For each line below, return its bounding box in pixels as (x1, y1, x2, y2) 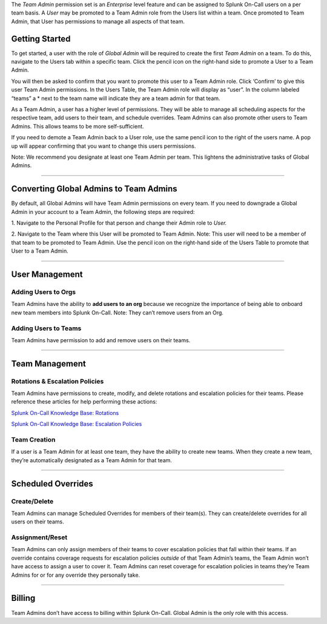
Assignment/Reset (11, 533, 68, 542)
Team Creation (11, 436, 56, 444)
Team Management (11, 358, 86, 369)
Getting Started (11, 33, 71, 44)
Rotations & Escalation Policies (11, 377, 104, 385)
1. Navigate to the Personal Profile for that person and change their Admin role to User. (11, 219, 227, 227)
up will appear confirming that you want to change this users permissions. (11, 142, 196, 150)
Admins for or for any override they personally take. (11, 571, 140, 579)
